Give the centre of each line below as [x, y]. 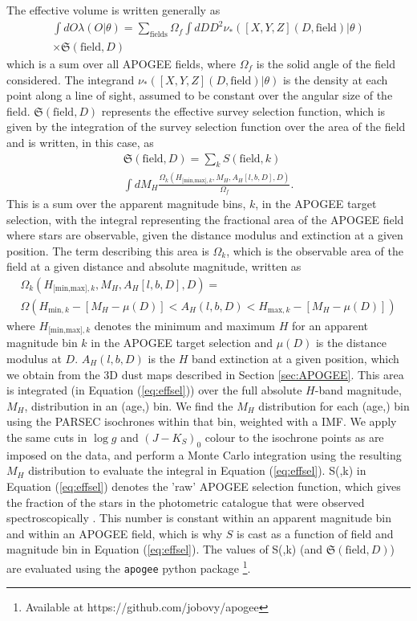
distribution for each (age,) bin [334, 405]
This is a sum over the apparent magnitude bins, [126, 203]
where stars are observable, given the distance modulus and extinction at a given [205, 235]
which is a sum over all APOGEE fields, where [121, 63]
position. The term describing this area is [108, 250]
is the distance [351, 343]
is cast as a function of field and [315, 533]
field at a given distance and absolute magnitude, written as [154, 266]
